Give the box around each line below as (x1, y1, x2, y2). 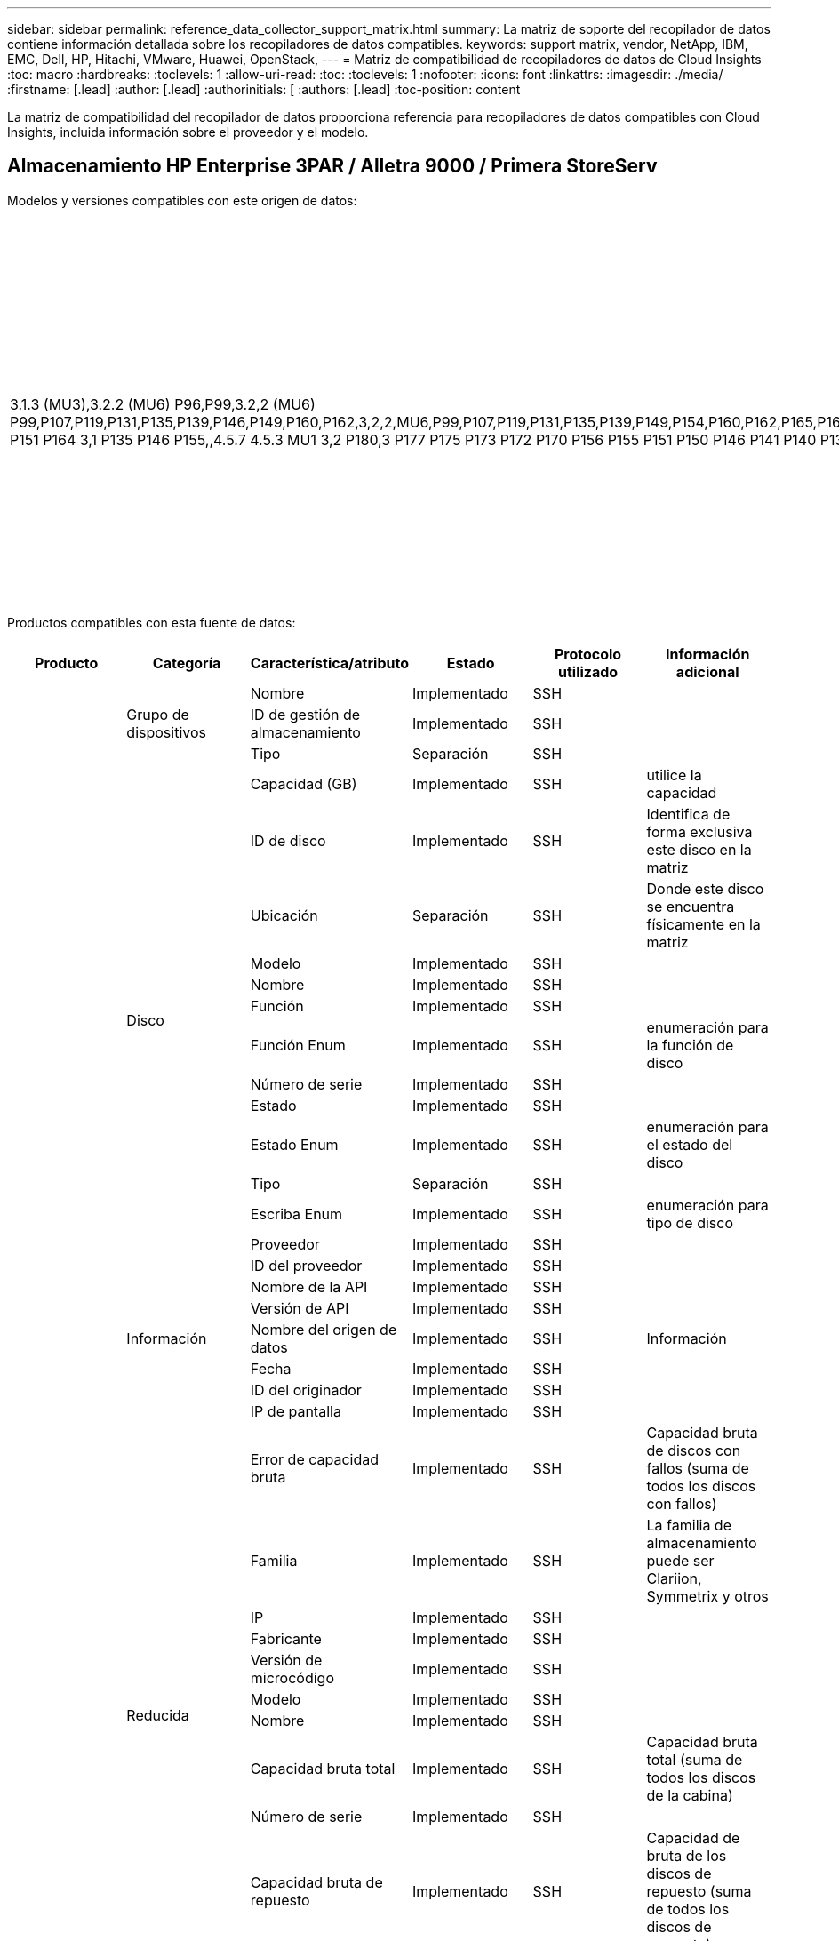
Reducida (126, 1705, 189, 1724)
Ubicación (250, 906, 318, 924)
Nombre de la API (250, 1277, 368, 1296)
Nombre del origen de (250, 1320, 397, 1338)
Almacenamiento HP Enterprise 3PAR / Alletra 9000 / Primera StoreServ (7, 155, 658, 178)
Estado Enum (250, 1135, 339, 1154)
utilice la (646, 765, 702, 784)
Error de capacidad (250, 1450, 380, 1468)
